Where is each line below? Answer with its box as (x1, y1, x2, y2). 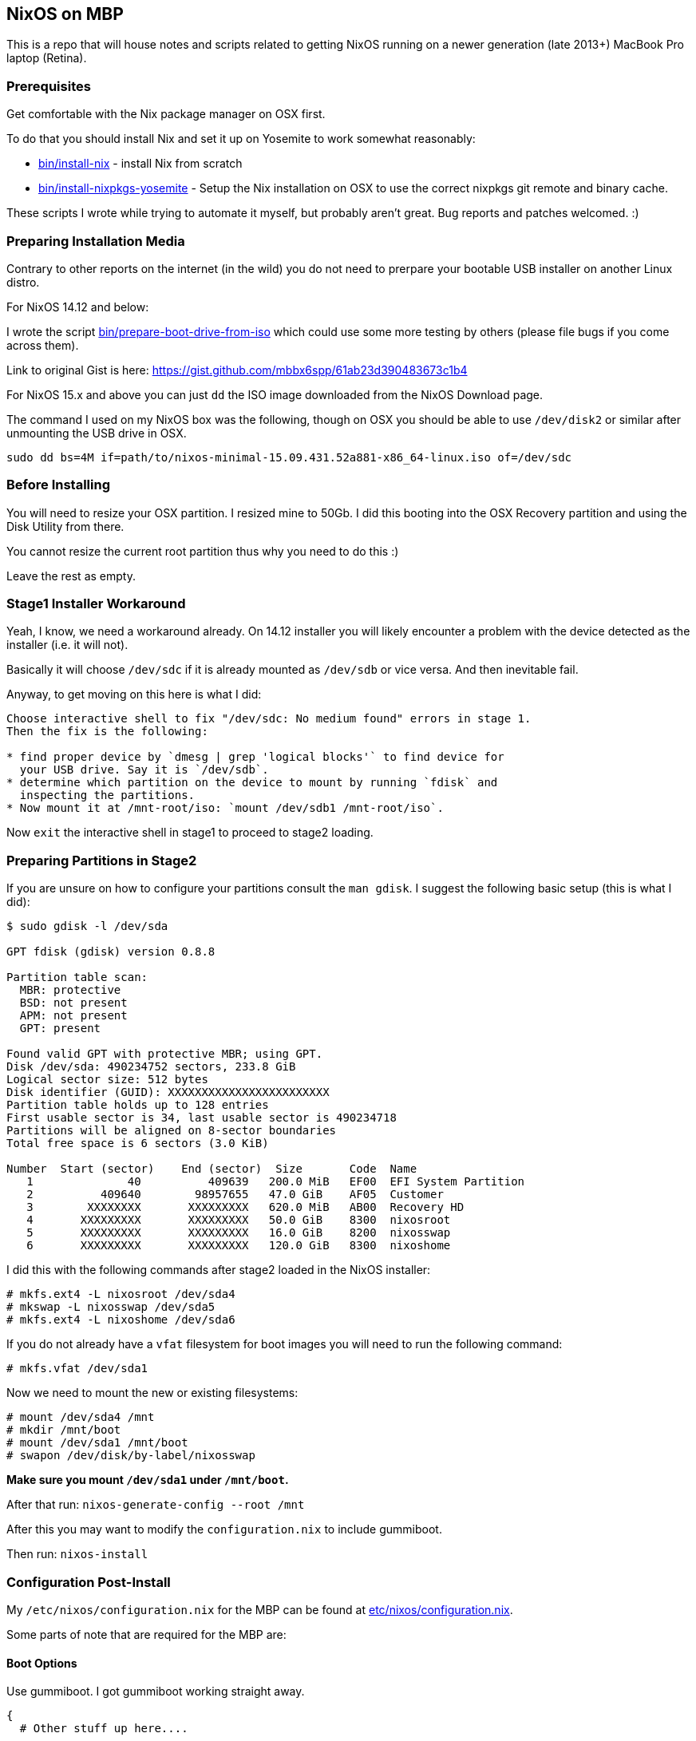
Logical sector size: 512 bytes (6, 1073, 208, 1086)
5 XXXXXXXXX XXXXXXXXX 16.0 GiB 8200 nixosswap (26, 1226, 451, 1240)
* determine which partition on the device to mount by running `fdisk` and (6, 776, 498, 789)
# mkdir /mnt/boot (6, 1423, 121, 1437)
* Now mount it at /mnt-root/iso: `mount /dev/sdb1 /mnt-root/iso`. (6, 801, 444, 815)
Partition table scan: (6, 971, 148, 984)
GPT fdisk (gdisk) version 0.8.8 (6, 945, 216, 959)
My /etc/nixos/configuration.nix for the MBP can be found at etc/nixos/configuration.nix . (6, 1602, 513, 1616)
